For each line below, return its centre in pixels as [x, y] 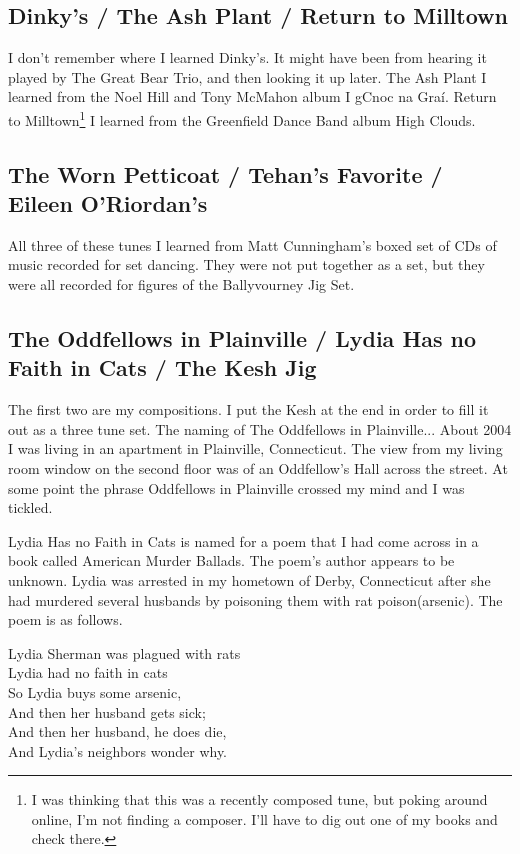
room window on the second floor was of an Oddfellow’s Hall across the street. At [258, 467]
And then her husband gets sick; [107, 711]
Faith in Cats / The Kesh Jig [162, 367]
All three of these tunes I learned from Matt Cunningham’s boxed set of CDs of [252, 244]
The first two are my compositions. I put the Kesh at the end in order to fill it [248, 409]
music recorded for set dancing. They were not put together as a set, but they [246, 264]
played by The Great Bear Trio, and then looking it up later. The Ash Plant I [247, 76]
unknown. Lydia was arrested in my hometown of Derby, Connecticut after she [249, 579]
